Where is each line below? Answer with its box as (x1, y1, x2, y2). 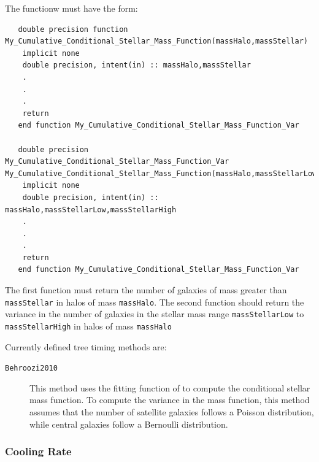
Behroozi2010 (5, 364, 58, 373)
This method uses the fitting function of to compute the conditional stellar (29, 381, 310, 394)
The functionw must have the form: (5, 2, 138, 14)
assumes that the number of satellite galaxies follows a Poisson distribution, (29, 406, 314, 418)
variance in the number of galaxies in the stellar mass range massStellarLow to (5, 307, 304, 320)
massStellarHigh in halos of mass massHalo (5, 319, 172, 332)
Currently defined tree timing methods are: (5, 340, 167, 353)
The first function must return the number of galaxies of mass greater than (5, 283, 287, 296)
